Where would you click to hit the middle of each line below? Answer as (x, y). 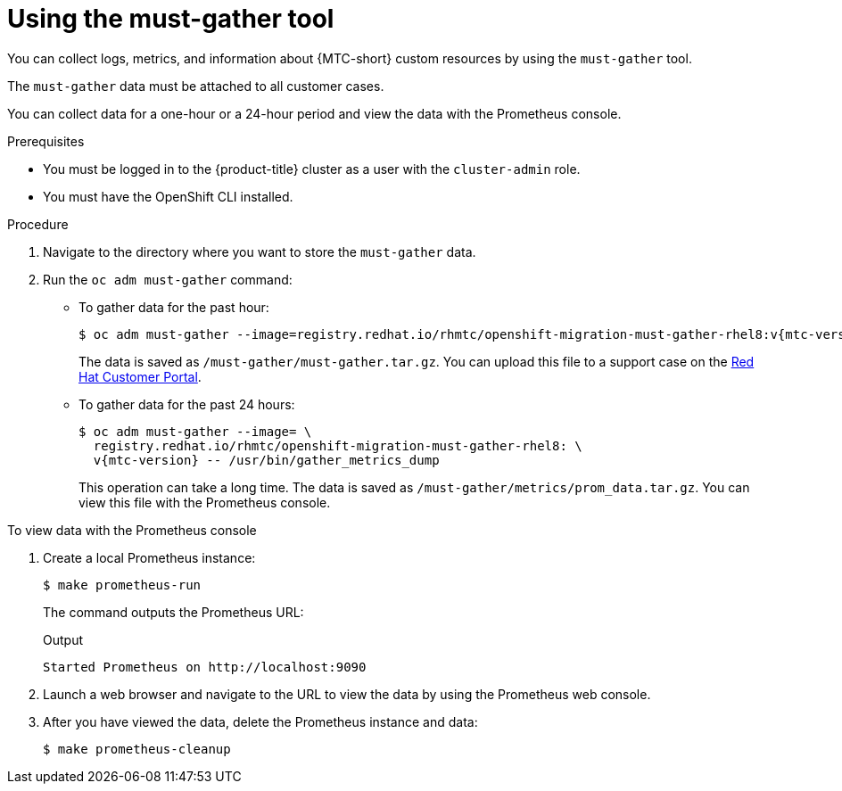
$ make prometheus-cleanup (137, 749)
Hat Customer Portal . (140, 376)
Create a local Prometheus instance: (149, 557)
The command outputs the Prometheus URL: (173, 612)
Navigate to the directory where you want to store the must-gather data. (260, 251)
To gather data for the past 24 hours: (187, 404)
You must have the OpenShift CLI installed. (168, 196)
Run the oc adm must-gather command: (168, 279)
